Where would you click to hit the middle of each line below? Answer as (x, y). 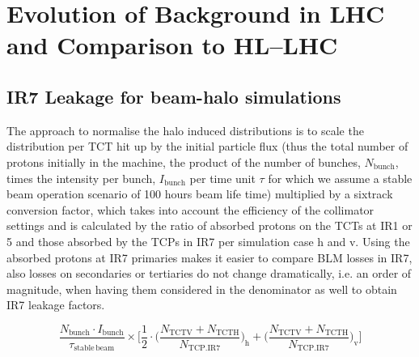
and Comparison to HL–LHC (172, 45)
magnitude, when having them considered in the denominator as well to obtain (202, 289)
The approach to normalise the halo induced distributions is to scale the (185, 130)
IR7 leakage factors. (56, 305)
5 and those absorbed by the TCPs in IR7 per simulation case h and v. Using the (208, 241)
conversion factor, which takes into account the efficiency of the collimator (190, 209)
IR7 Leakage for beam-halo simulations (174, 96)
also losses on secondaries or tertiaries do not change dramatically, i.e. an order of (209, 273)
